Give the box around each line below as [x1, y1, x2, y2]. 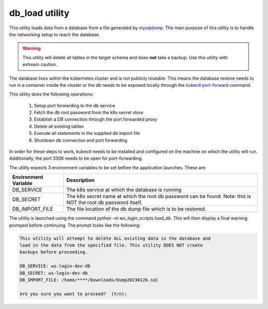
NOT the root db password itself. [66, 199, 142, 206]
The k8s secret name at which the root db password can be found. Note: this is [66, 193, 251, 200]
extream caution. [22, 62, 57, 67]
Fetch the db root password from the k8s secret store [34, 110, 143, 116]
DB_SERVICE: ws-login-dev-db [19, 263, 91, 269]
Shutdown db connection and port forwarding [34, 137, 128, 143]
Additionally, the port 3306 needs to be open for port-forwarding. [9, 155, 143, 161]
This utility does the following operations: [9, 91, 94, 97]
